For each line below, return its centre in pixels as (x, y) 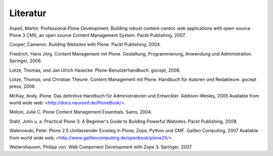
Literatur (28, 13)
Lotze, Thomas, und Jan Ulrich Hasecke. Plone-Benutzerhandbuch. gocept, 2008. (95, 70)
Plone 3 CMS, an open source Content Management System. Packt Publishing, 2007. (98, 35)
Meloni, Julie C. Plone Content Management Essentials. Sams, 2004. (81, 112)
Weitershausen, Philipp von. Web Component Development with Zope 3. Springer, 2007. (101, 147)
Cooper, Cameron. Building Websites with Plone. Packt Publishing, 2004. (85, 44)
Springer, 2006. (26, 61)
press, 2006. (22, 86)
